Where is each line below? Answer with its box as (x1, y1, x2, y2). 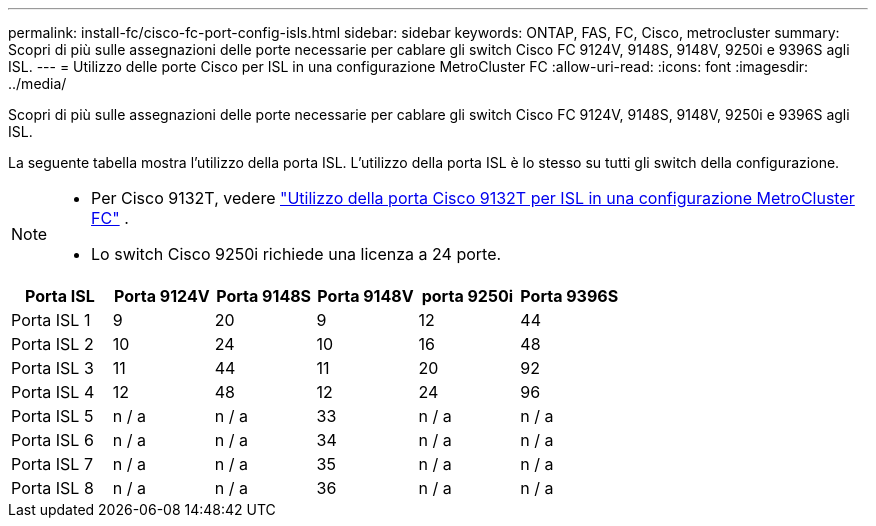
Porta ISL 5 (11, 406, 94, 426)
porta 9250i (421, 286, 514, 306)
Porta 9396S (520, 286, 619, 306)
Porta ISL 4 (11, 382, 95, 402)
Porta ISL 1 (11, 310, 91, 330)
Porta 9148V (317, 286, 414, 306)
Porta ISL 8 (11, 478, 94, 498)
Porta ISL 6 (11, 430, 94, 450)
